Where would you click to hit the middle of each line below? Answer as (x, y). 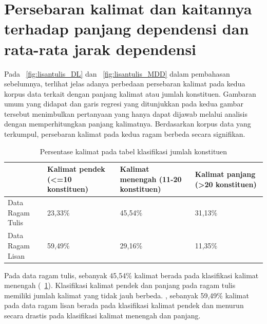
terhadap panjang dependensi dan (127, 29)
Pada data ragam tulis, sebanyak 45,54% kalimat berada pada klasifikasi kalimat (131, 275)
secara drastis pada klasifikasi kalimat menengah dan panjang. (102, 315)
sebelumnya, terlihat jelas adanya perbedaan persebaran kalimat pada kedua (125, 84)
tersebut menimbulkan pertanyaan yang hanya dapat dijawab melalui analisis (126, 113)
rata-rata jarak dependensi (100, 49)
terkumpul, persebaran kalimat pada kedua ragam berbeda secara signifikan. (125, 134)
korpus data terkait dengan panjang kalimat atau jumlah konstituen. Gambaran (130, 93)
